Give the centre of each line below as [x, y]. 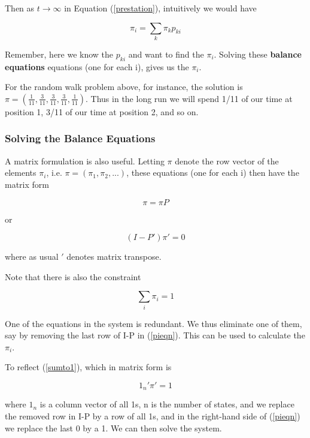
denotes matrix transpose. [114, 256]
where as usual [32, 256]
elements [21, 172]
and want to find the [166, 54]
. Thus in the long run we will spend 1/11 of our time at [189, 98]
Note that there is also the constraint [73, 276]
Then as [20, 8]
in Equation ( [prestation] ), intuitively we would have [160, 8]
